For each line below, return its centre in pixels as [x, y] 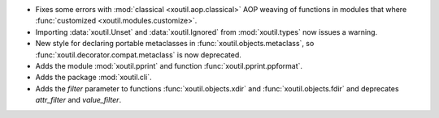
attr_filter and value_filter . [78, 100]
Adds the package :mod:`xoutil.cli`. [93, 78]
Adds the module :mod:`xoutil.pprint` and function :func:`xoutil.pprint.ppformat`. [169, 65]
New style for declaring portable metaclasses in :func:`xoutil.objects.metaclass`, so [175, 44]
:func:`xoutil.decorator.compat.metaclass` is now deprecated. [138, 55]
